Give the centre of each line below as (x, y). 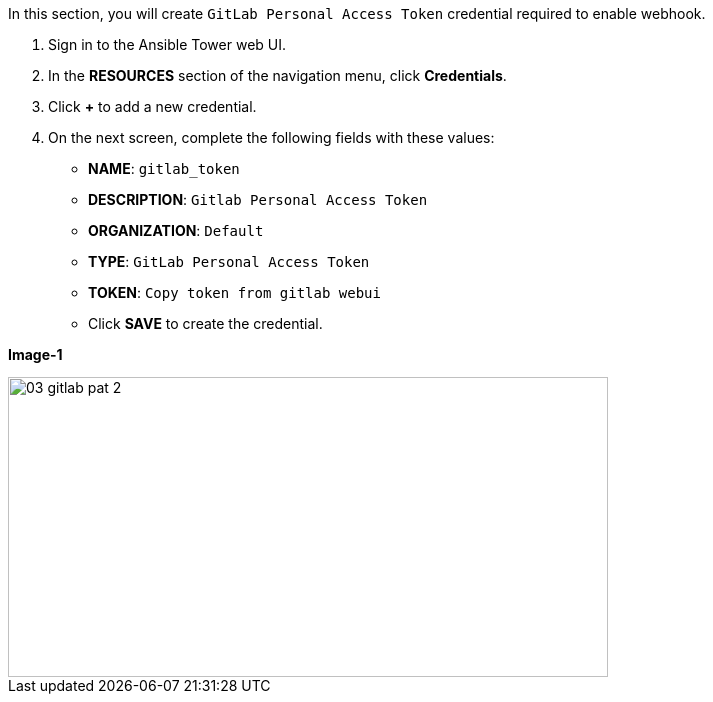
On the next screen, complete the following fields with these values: (271, 137)
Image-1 (35, 354)
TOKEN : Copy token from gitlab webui (234, 292)
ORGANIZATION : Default (176, 230)
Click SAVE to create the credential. (205, 323)
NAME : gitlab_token (164, 168)
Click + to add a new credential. (152, 106)
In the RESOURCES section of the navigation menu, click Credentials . (277, 75)
